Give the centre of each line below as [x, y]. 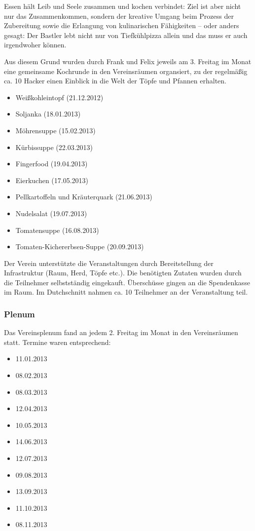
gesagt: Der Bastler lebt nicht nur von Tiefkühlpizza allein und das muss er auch [126, 35]
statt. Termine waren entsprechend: [57, 342]
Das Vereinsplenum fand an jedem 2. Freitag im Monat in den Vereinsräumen [121, 332]
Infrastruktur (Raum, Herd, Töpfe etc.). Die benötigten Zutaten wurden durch [123, 273]
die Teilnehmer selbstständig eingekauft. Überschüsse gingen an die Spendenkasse [127, 282]
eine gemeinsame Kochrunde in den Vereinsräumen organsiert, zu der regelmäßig [126, 71]
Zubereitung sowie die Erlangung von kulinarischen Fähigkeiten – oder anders [122, 25]
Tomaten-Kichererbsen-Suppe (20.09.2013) [80, 247]
